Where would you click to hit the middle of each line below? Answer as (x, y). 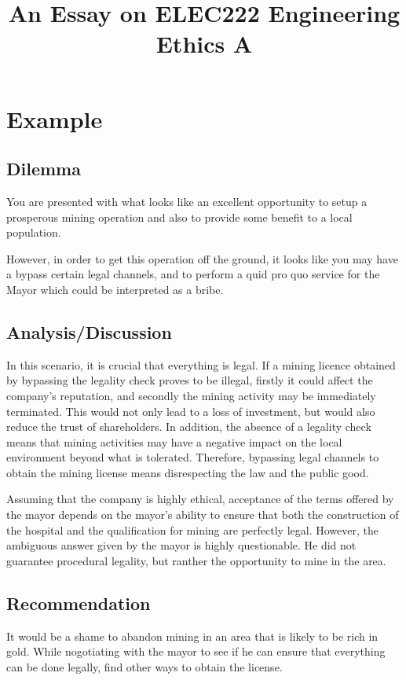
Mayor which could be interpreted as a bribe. (115, 289)
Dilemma (44, 169)
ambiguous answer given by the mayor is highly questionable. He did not (181, 545)
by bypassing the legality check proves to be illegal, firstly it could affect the (190, 380)
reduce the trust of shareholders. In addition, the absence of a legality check (189, 426)
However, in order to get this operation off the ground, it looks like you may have (202, 258)
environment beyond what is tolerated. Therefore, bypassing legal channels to (193, 457)
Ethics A (204, 44)
